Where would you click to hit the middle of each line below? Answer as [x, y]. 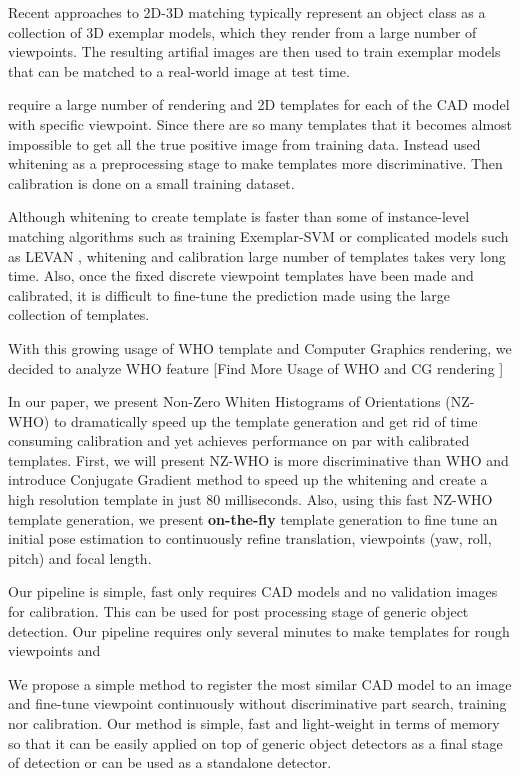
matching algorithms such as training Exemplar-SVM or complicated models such [258, 235]
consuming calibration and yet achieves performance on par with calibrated [239, 440]
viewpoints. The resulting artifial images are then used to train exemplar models [254, 51]
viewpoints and [54, 650]
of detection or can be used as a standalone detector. [170, 762]
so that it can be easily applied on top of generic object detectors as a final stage [255, 742]
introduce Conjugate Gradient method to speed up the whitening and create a [248, 479]
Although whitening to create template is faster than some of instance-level [239, 216]
